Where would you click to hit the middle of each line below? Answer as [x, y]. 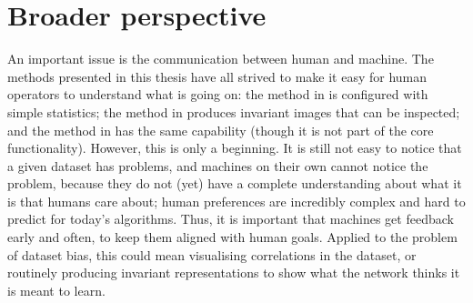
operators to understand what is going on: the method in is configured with [218, 94]
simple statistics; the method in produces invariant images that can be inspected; [234, 111]
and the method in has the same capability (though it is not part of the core [221, 130]
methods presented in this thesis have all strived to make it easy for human [217, 76]
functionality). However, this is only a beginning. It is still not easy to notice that [235, 148]
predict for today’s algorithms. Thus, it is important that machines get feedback [231, 219]
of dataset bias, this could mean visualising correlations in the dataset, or [212, 254]
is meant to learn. [56, 290]
